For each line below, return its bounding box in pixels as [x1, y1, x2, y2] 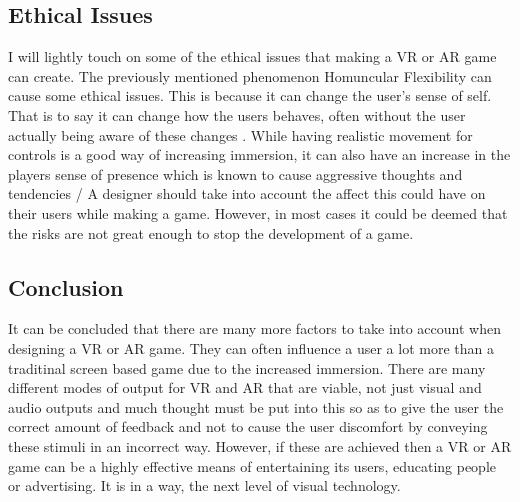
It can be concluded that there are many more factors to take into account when [8, 318, 501, 339]
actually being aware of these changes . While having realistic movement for [8, 124, 473, 145]
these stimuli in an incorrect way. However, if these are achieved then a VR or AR [8, 435, 512, 456]
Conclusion [8, 271, 124, 302]
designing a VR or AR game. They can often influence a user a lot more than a [8, 337, 494, 358]
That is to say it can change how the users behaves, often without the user [8, 104, 466, 125]
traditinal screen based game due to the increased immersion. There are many [8, 357, 486, 378]
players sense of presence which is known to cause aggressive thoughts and [8, 163, 463, 184]
